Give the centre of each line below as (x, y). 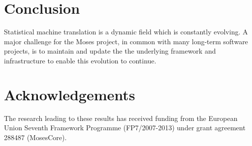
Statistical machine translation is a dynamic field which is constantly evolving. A (126, 32)
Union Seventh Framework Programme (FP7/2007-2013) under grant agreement (125, 128)
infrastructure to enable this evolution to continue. (80, 60)
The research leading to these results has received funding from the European (121, 118)
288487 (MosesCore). (35, 137)
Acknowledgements (70, 94)
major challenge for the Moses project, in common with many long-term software (126, 41)
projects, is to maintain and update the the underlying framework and (110, 51)
